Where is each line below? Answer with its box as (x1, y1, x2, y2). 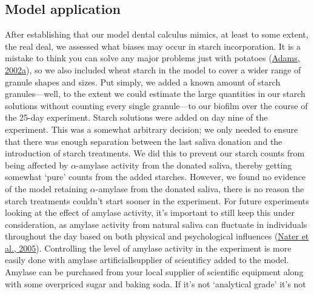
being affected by (5, 158, 68, 171)
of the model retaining (5, 182, 88, 195)
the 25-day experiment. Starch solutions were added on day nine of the (5, 111, 268, 124)
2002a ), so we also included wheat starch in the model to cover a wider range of (5, 63, 301, 76)
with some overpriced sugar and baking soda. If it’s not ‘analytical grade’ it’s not (5, 277, 306, 290)
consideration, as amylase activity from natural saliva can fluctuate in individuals (5, 218, 307, 230)
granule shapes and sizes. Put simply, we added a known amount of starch (5, 75, 281, 88)
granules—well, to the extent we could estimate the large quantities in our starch (5, 87, 306, 100)
